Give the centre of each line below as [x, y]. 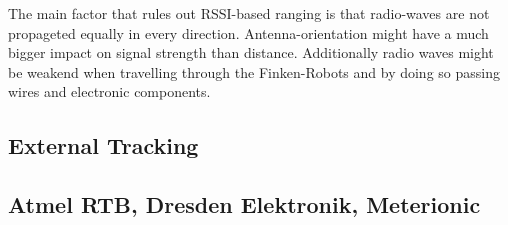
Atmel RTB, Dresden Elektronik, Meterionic [244, 204]
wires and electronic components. [109, 91]
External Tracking [103, 145]
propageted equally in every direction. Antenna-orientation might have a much [248, 32]
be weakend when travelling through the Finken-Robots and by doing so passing [254, 71]
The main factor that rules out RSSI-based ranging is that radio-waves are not [249, 13]
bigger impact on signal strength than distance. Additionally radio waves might [251, 52]
